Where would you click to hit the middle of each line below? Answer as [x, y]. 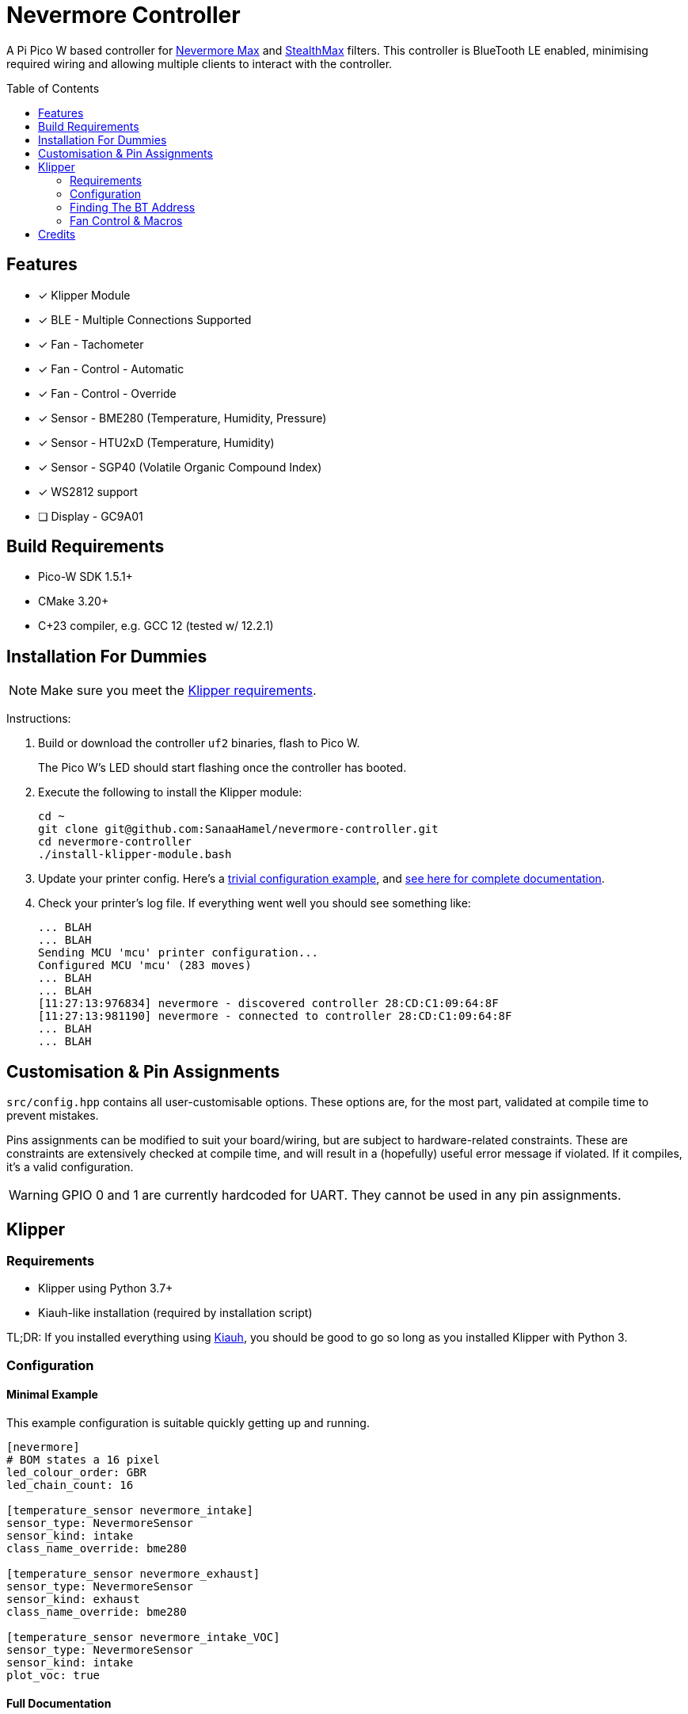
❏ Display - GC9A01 [91, 516]
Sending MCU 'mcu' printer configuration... [179, 953]
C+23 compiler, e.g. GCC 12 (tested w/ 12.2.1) [156, 626]
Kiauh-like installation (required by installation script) [175, 1313]
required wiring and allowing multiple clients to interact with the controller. [200, 63]
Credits [57, 234]
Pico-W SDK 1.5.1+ [86, 577]
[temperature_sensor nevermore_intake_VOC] [143, 1637]
